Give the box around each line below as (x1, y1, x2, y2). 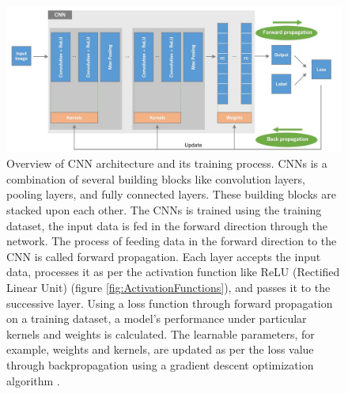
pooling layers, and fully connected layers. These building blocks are (6, 186, 336, 203)
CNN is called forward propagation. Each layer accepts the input (6, 248, 321, 264)
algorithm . (6, 372, 60, 388)
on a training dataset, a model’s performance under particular (6, 310, 307, 327)
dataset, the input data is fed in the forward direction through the (6, 217, 327, 233)
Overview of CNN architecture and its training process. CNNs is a (6, 155, 327, 172)
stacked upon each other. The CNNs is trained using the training (6, 202, 322, 218)
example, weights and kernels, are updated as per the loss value (6, 341, 314, 358)
